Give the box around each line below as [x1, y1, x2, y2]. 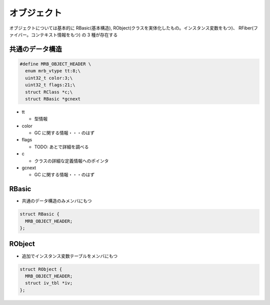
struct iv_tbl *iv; [25, 280, 73, 286]
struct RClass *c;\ [25, 89, 73, 95]
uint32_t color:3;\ [25, 75, 73, 81]
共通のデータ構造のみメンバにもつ [21, 198, 92, 204]
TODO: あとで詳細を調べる [34, 144, 89, 150]
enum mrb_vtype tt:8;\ [25, 68, 81, 74]
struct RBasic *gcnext [25, 96, 81, 102]
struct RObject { [19, 266, 62, 272]
